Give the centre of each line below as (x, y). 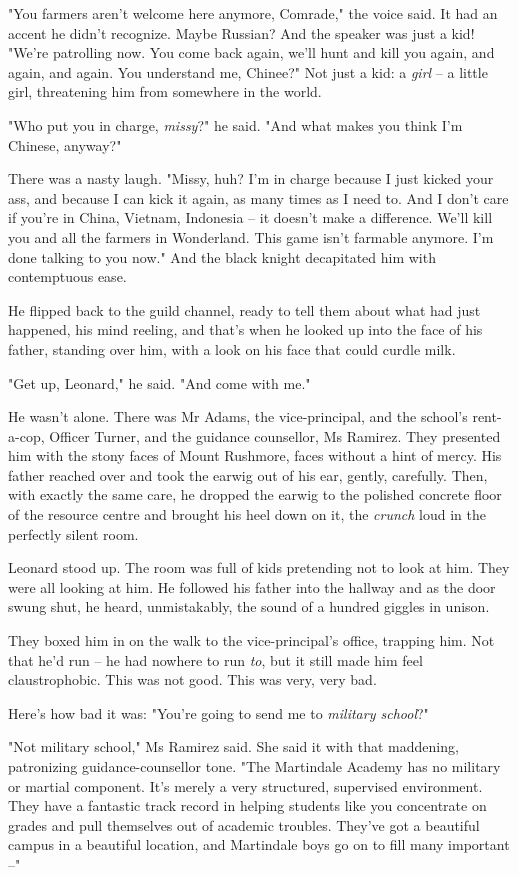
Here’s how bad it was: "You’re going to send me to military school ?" (218, 712)
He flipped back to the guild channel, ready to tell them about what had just (244, 309)
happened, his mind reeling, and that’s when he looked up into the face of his (245, 329)
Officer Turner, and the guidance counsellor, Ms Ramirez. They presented (275, 435)
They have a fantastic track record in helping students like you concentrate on (247, 805)
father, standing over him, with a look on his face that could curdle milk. (232, 348)
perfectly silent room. (73, 533)
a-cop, (26, 435)
